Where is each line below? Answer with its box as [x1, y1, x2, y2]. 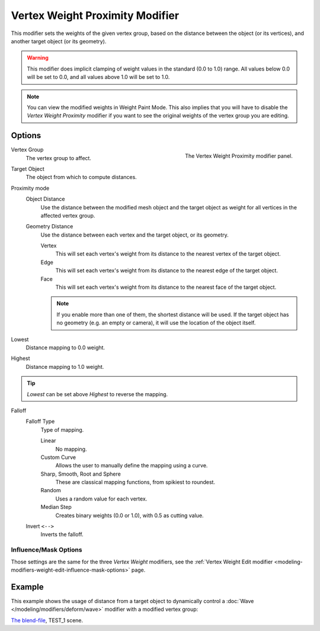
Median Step [40, 503, 72, 511]
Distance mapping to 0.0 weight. [25, 344, 105, 351]
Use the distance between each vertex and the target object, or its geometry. [40, 231, 229, 238]
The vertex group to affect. [25, 154, 92, 161]
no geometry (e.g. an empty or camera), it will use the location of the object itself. [56, 319, 256, 326]
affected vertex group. [40, 212, 95, 219]
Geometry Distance [25, 223, 73, 230]
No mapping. [55, 445, 87, 452]
